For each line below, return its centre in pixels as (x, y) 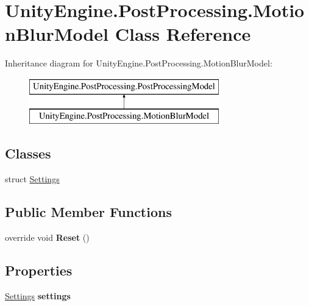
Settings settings (38, 295)
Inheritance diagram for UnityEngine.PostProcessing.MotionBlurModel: (139, 63)
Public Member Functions (88, 212)
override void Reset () (47, 237)
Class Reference (183, 34)
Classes (28, 153)
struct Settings (32, 179)
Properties (39, 270)
